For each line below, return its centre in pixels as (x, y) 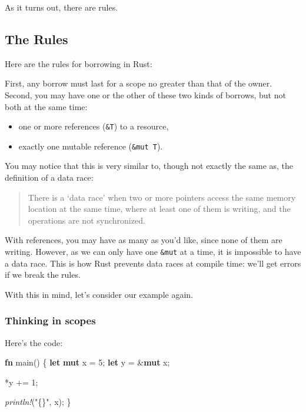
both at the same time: (46, 106)
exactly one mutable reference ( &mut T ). (91, 146)
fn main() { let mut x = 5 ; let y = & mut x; (87, 362)
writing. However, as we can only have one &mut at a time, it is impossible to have (153, 252)
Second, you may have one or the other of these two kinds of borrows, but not (145, 94)
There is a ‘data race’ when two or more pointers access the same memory (162, 197)
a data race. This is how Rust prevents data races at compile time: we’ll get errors (153, 263)
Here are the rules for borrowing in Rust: (79, 63)
